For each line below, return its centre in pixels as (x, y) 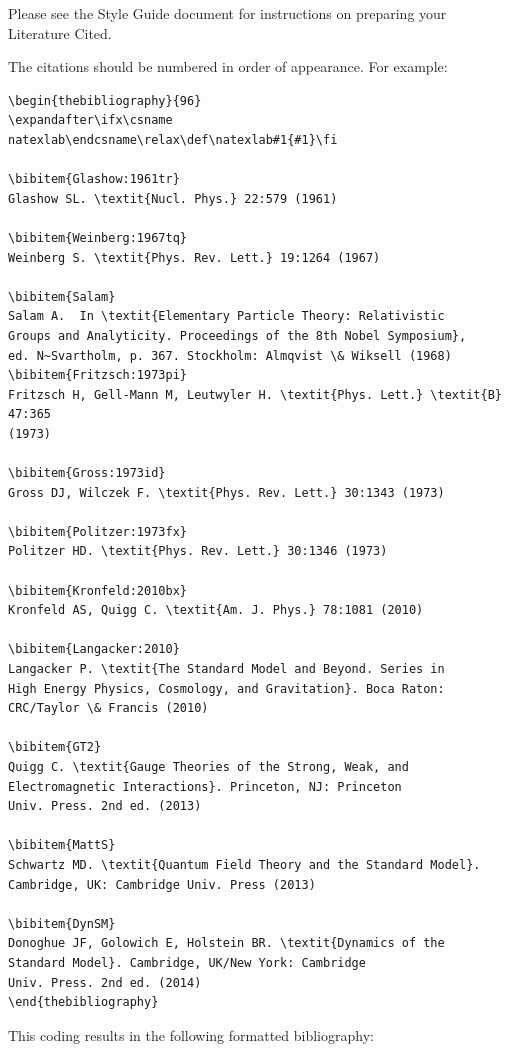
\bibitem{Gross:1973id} (87, 473)
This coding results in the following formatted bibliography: (191, 1034)
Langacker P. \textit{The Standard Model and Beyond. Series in (226, 669)
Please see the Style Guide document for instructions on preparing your (227, 13)
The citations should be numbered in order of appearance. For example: (228, 66)
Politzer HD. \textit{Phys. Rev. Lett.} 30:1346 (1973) (198, 551)
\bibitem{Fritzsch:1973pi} (97, 375)
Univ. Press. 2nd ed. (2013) (105, 806)
